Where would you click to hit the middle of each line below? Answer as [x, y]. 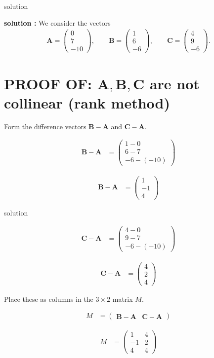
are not [174, 83]
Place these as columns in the [49, 299]
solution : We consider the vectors [57, 22]
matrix [123, 299]
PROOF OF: [48, 83]
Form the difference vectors [45, 126]
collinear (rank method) [87, 102]
